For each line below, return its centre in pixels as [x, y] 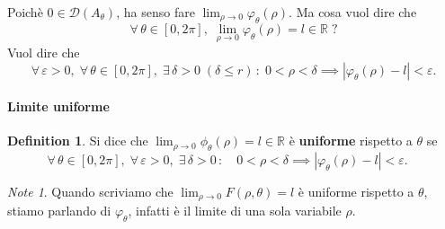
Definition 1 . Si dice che [78, 141]
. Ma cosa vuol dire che [353, 12]
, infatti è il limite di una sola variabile [235, 211]
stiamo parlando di [59, 211]
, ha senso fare [156, 12]
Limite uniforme [58, 106]
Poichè [25, 12]
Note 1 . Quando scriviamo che [90, 191]
